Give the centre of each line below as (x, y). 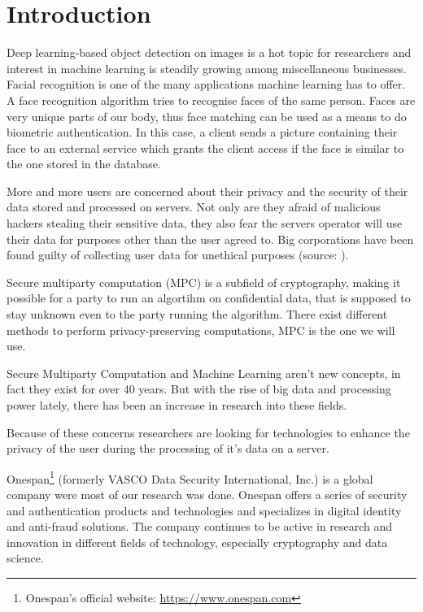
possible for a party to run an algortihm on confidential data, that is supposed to (209, 298)
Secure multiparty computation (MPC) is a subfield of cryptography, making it (204, 282)
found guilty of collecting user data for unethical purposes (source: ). (178, 255)
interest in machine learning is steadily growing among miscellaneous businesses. (207, 68)
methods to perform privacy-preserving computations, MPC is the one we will (201, 330)
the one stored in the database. (84, 164)
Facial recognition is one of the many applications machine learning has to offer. (206, 84)
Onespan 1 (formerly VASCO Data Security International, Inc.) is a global (190, 477)
